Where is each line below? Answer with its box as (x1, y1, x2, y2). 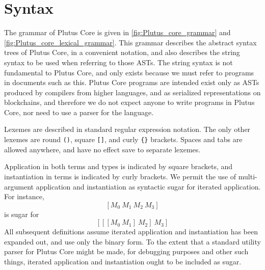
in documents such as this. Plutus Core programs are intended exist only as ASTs (4, 77, 259, 88)
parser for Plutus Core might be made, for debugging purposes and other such (4, 246, 249, 257)
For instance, (4, 191, 44, 202)
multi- (238, 171, 257, 181)
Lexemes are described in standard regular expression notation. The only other (4, 124, 251, 134)
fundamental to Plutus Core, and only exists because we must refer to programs (4, 67, 254, 77)
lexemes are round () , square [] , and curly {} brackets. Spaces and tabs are (4, 134, 243, 145)
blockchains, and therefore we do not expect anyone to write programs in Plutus (4, 97, 255, 107)
